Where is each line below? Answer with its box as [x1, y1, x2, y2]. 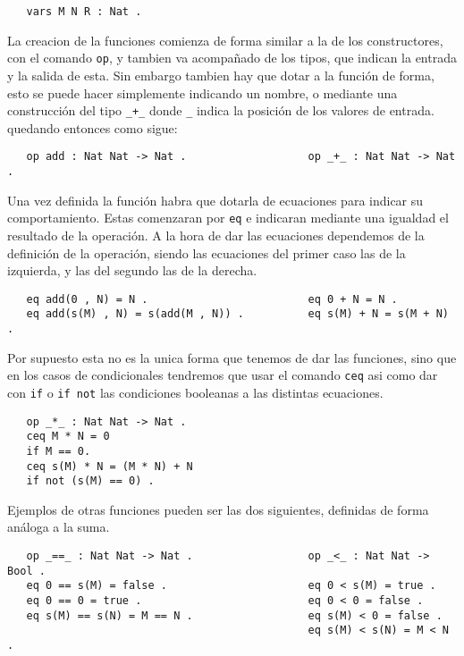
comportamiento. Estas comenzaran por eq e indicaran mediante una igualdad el [7, 208, 449, 227]
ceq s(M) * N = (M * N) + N [26, 459, 193, 473]
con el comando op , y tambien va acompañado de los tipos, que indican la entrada [7, 48, 457, 67]
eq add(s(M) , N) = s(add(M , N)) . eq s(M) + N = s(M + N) [26, 307, 449, 321]
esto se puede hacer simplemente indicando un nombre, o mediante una [7, 83, 398, 102]
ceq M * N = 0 [26, 430, 110, 443]
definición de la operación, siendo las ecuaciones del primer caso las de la [7, 243, 406, 262]
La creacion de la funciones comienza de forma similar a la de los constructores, [7, 30, 443, 49]
